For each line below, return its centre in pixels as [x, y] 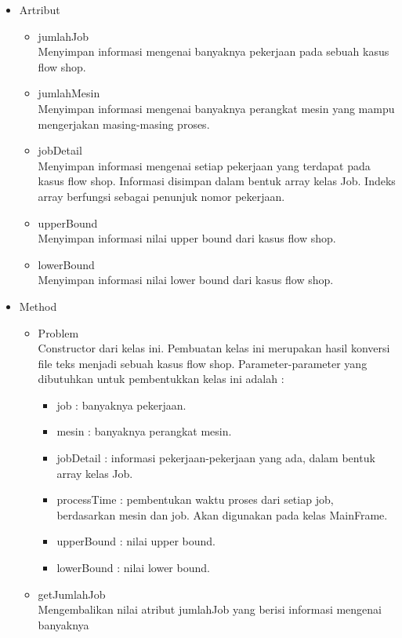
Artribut [40, 9]
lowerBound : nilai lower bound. [133, 568]
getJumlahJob [72, 594]
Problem [58, 332]
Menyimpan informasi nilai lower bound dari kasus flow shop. [186, 280]
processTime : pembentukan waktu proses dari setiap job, [195, 499]
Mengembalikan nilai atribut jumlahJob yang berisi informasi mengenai [210, 609]
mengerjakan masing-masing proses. [124, 124]
